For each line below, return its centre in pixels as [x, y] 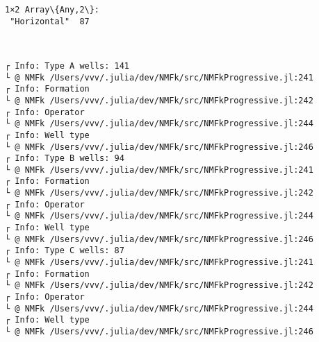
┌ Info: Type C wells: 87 [65, 251]
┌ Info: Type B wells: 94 [65, 159]
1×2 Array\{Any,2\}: [52, 10]
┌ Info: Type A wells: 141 [67, 66]
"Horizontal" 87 [50, 21]
